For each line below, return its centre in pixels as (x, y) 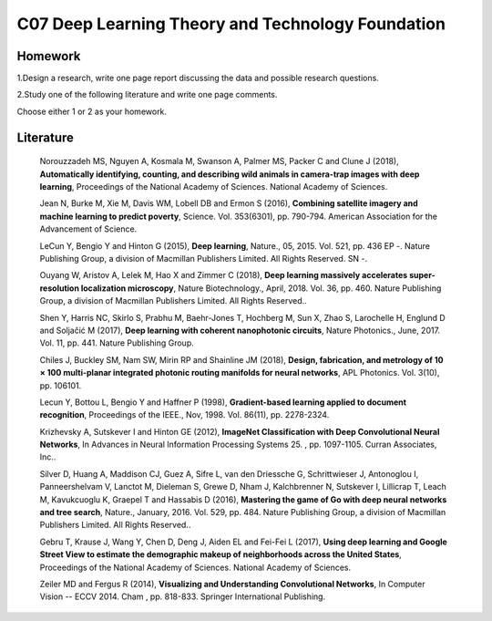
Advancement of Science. (88, 229)
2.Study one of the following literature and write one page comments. (147, 95)
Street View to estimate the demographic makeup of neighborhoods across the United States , (221, 554)
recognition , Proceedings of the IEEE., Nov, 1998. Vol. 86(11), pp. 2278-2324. (184, 415)
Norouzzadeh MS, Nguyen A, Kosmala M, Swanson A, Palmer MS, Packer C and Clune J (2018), (220, 161)
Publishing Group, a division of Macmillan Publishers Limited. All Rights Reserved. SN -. (204, 258)
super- (422, 275)
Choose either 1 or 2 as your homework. (92, 111)
